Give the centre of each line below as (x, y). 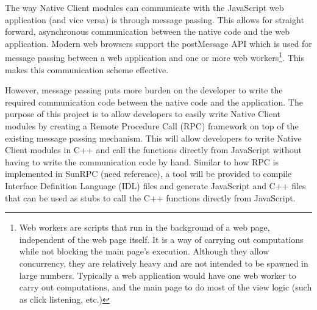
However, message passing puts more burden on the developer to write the (144, 90)
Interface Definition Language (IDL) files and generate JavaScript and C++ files (155, 185)
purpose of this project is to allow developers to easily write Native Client (143, 114)
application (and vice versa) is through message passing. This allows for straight (155, 19)
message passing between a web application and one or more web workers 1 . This (155, 57)
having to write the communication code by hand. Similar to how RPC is (142, 161)
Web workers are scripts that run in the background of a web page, (144, 227)
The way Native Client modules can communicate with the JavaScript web (144, 7)
